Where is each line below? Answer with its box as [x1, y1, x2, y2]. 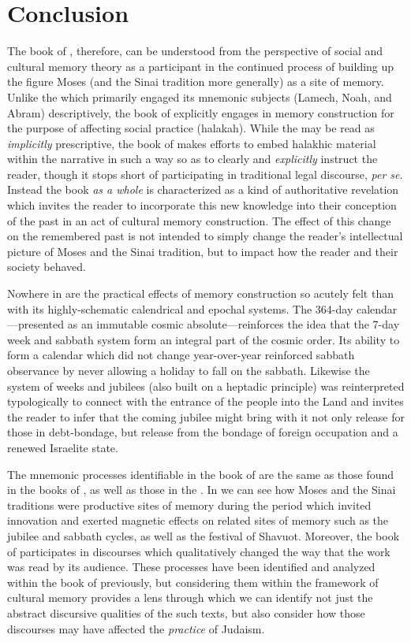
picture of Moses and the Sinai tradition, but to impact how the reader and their [7, 243, 398, 259]
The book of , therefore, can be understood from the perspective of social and [7, 43, 383, 59]
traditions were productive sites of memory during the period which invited [7, 496, 372, 513]
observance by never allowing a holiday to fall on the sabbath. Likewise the [7, 362, 370, 378]
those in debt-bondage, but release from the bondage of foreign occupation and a [7, 424, 398, 440]
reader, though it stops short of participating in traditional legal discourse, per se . [7, 165, 403, 182]
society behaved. [7, 258, 87, 275]
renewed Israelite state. [7, 439, 118, 455]
